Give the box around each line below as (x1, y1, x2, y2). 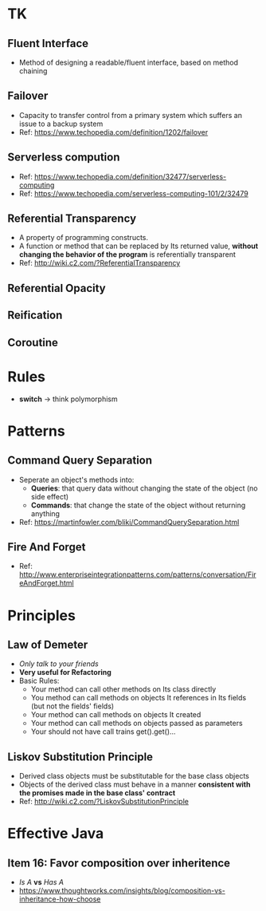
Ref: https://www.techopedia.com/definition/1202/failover (18, 127, 209, 136)
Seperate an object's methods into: (18, 475, 135, 484)
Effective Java (7, 825, 104, 842)
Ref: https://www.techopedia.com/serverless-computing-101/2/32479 (18, 188, 248, 198)
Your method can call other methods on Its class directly (30, 684, 217, 694)
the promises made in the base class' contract (18, 788, 176, 798)
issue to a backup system (18, 119, 104, 128)
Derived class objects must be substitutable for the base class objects (18, 771, 250, 781)
